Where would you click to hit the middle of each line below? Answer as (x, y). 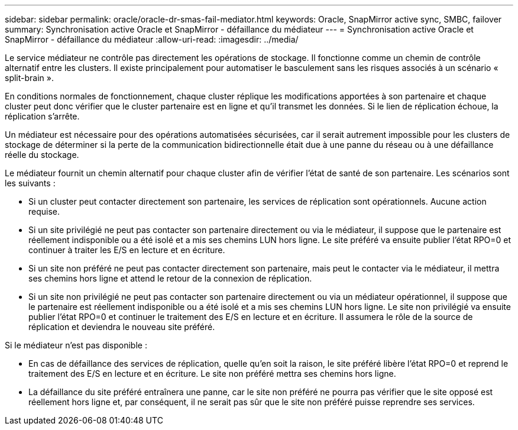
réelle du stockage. (42, 155)
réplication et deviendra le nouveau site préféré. (122, 327)
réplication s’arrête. (42, 116)
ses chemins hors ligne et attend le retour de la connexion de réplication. (170, 278)
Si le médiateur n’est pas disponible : (76, 345)
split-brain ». (29, 78)
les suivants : (30, 183)
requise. (44, 211)
